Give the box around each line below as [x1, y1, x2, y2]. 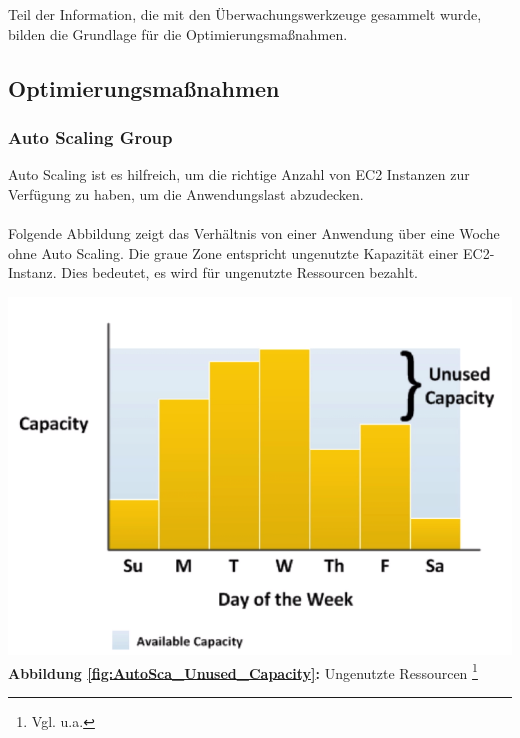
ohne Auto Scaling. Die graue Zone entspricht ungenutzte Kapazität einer [8, 242, 459, 263]
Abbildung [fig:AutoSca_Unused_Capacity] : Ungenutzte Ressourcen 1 [8, 659, 478, 683]
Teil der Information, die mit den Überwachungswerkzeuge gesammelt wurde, [8, 4, 482, 24]
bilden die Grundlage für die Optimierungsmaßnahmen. [8, 23, 348, 44]
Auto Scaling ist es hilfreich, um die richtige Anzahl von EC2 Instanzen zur [8, 164, 470, 185]
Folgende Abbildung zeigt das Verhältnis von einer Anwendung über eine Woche [8, 222, 500, 243]
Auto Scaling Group [8, 124, 173, 149]
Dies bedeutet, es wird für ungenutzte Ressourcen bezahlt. [61, 262, 418, 283]
